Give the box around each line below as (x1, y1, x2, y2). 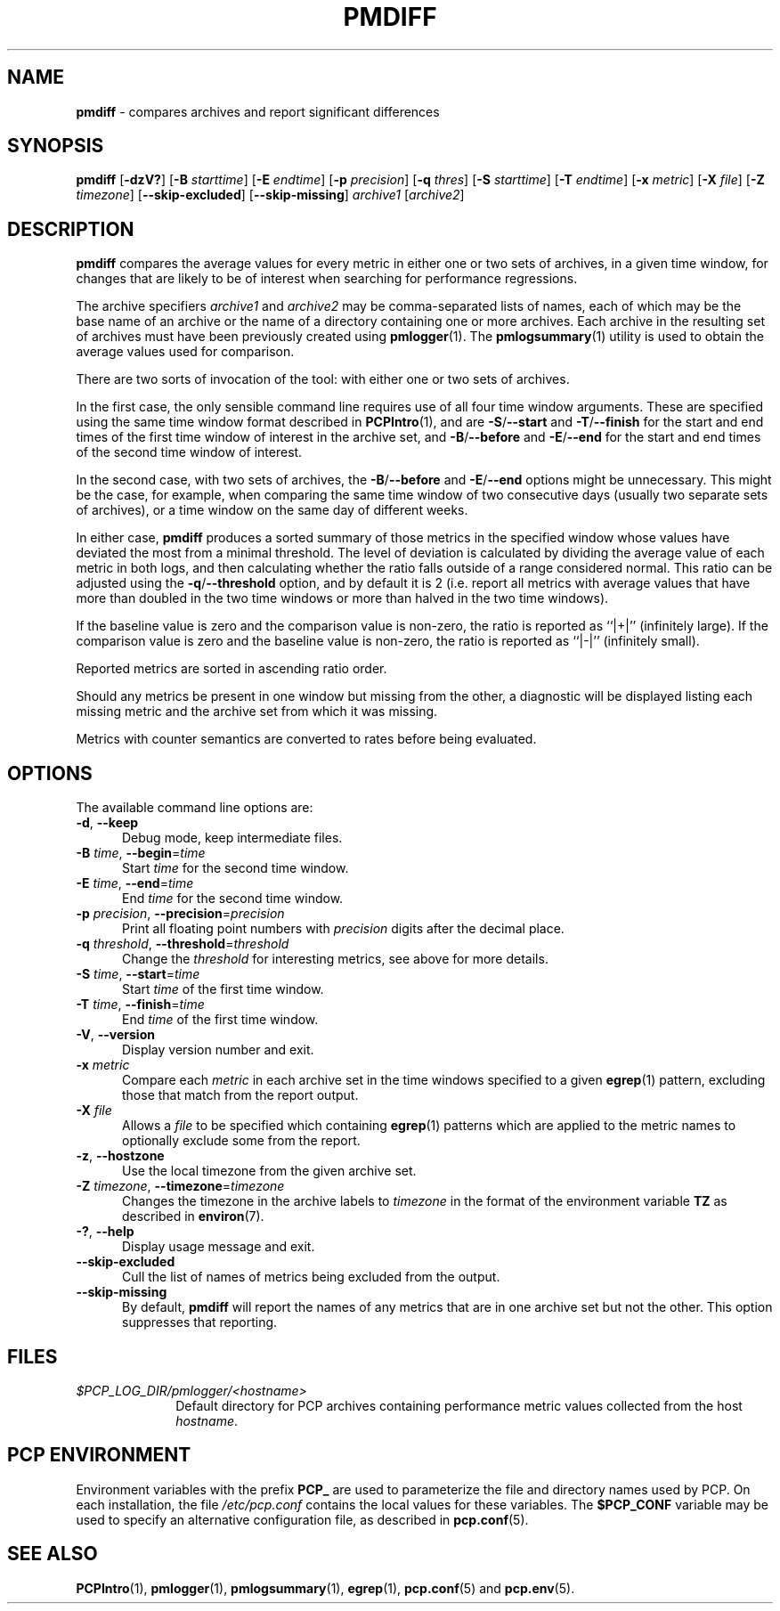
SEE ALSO (7, 1542, 98, 1566)
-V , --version (76, 1027, 155, 1043)
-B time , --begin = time (76, 845, 206, 861)
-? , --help (76, 1224, 134, 1240)
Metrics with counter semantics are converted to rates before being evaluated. (76, 731, 537, 747)
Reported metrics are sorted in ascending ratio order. (76, 661, 387, 677)
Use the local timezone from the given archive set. (122, 1163, 417, 1179)
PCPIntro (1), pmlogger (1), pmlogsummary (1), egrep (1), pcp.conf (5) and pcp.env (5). (76, 1580, 575, 1596)
